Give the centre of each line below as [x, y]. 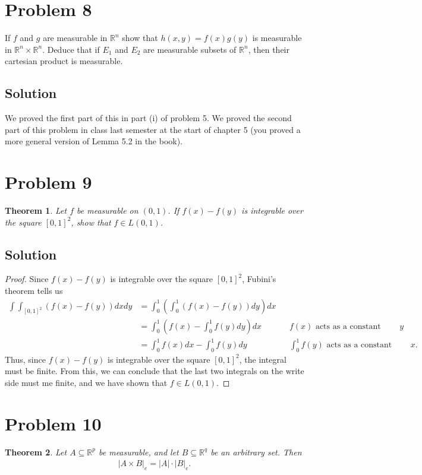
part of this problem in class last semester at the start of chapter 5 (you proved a [153, 129]
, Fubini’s [259, 279]
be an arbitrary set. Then [256, 452]
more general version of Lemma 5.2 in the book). [94, 141]
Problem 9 [48, 182]
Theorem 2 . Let [36, 452]
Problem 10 [53, 423]
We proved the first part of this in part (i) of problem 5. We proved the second [148, 118]
